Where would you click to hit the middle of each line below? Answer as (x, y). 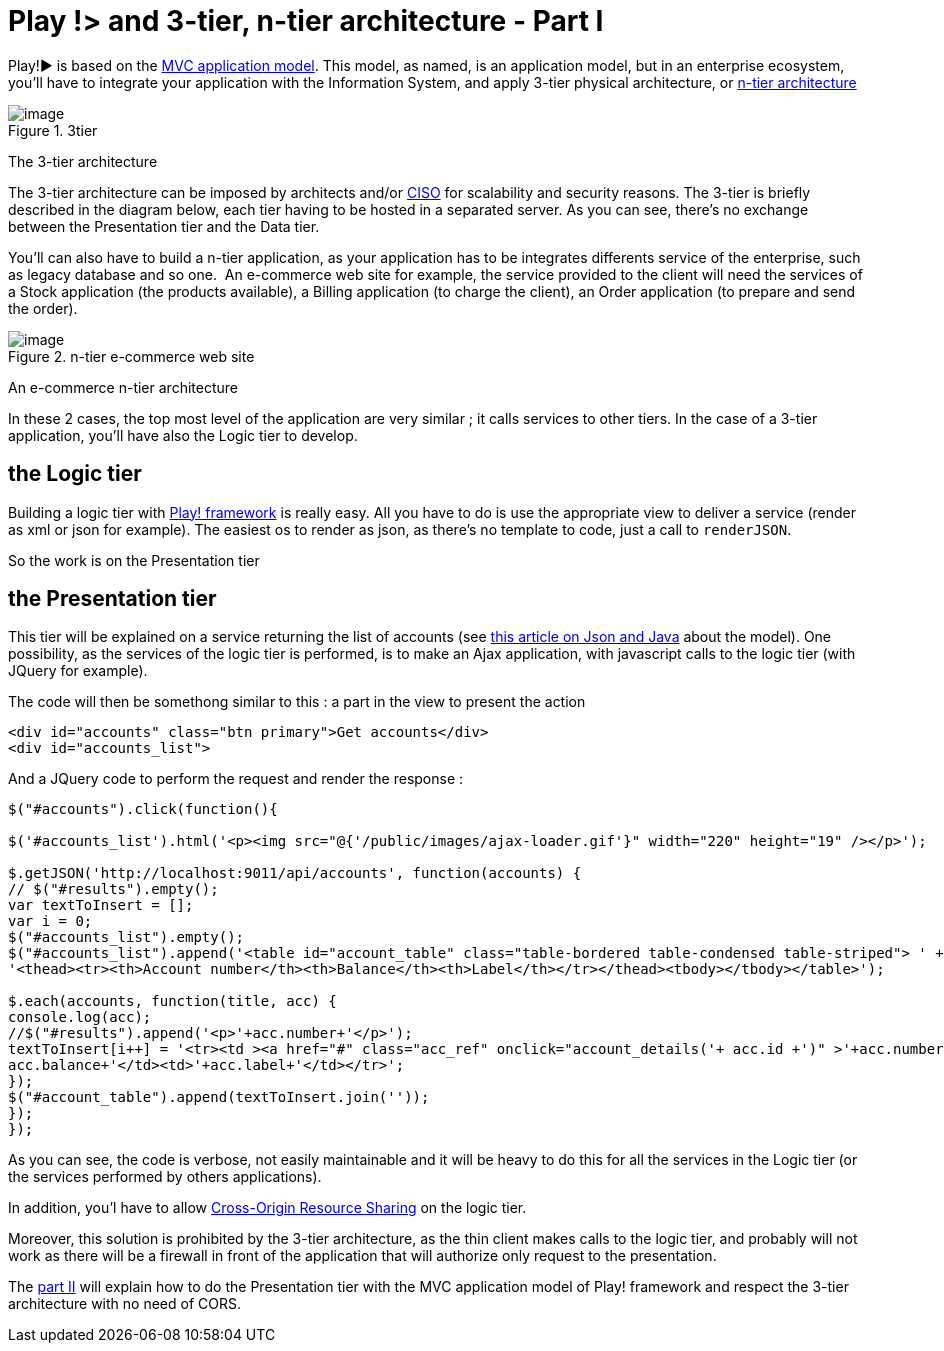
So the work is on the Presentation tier (134, 560)
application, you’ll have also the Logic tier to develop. (183, 435)
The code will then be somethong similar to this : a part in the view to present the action (297, 702)
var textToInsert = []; (101, 905)
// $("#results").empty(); (113, 889)
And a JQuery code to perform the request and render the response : (236, 779)
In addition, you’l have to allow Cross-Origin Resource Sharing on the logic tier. (267, 1208)
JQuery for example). (78, 671)
